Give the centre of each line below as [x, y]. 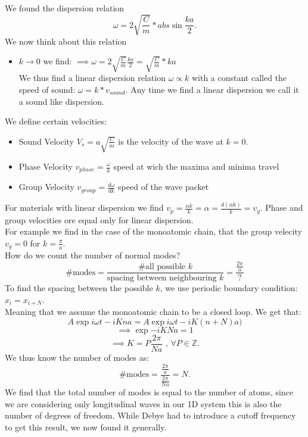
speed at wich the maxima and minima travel [196, 166]
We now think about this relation [66, 41]
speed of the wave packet [164, 187]
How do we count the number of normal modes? [93, 255]
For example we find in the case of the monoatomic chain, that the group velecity [153, 231]
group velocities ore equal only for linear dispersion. [99, 219]
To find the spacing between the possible [79, 288]
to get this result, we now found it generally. [86, 427]
